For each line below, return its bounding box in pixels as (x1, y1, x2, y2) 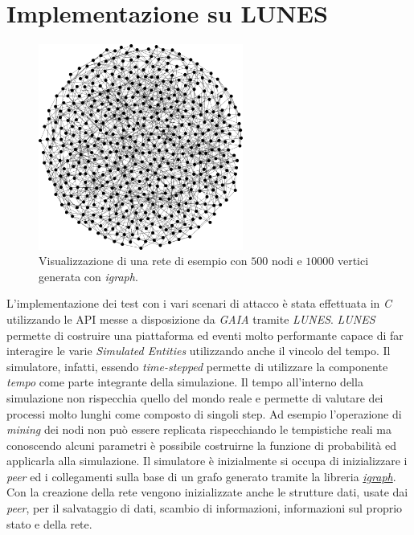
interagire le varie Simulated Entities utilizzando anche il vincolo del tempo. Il (6, 342, 391, 359)
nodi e (271, 252, 302, 269)
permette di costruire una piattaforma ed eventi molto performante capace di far (6, 326, 404, 343)
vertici (337, 252, 369, 269)
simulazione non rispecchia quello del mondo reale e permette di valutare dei (6, 389, 383, 406)
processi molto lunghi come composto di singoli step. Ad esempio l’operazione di (6, 405, 402, 422)
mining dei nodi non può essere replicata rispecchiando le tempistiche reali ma (6, 421, 392, 438)
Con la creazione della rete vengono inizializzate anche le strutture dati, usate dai (6, 484, 408, 500)
